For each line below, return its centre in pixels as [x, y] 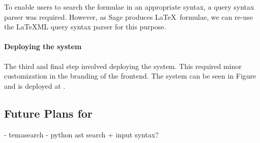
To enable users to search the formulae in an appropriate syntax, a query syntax [129, 7]
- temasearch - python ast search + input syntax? [81, 134]
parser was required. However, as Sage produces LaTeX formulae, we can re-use [128, 16]
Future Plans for [48, 113]
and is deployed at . [35, 85]
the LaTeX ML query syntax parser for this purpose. [85, 27]
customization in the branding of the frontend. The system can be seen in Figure [130, 76]
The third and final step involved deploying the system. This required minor [123, 66]
